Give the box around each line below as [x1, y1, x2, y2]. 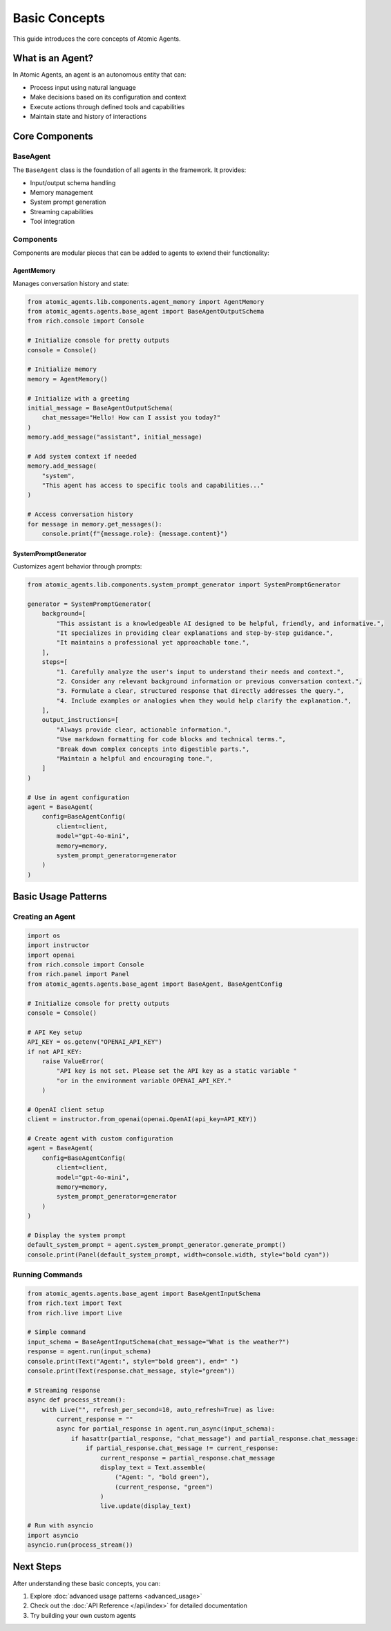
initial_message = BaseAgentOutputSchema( [27, 404, 173, 412]
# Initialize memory [27, 365, 97, 373]
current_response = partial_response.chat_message [100, 1454, 276, 1462]
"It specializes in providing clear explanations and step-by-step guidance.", [56, 629, 334, 637]
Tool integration [30, 218, 75, 226]
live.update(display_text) [100, 1503, 191, 1510]
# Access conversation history [27, 511, 134, 518]
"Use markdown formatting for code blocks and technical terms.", [56, 736, 287, 743]
